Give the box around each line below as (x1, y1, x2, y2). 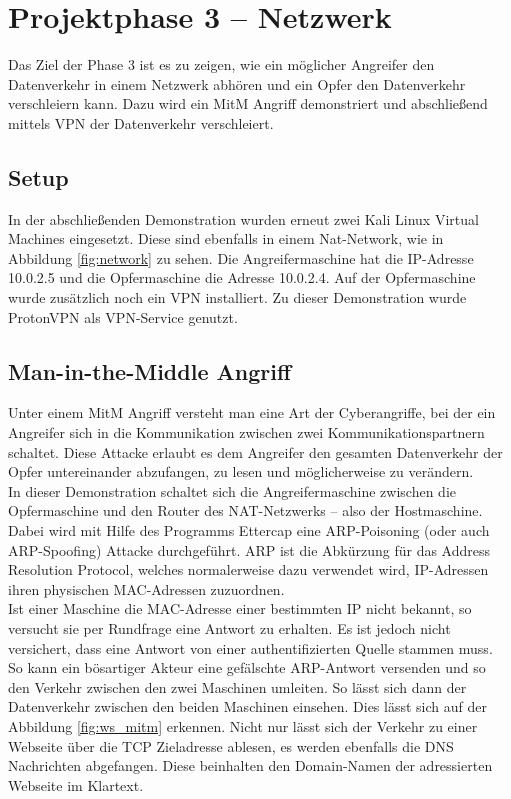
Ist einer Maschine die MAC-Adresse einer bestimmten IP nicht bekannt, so (8, 598, 472, 619)
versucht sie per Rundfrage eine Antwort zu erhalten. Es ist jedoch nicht (8, 618, 451, 638)
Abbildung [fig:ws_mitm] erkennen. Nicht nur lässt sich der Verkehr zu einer (8, 715, 478, 736)
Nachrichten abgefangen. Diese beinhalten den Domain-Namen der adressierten (8, 755, 493, 776)
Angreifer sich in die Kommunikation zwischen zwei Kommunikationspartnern (8, 422, 485, 443)
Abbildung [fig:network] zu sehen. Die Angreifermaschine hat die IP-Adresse (8, 247, 474, 268)
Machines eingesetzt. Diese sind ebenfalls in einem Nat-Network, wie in (8, 228, 444, 249)
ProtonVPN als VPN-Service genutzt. (8, 306, 238, 327)
